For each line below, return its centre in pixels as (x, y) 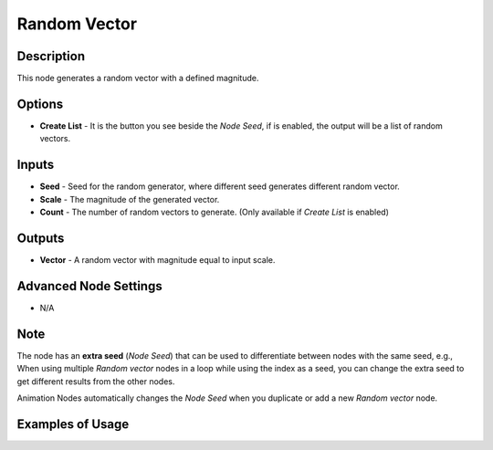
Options (40, 104)
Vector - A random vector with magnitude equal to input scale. (157, 259)
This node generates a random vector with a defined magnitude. (138, 78)
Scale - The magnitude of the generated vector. (130, 199)
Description (51, 56)
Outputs (41, 238)
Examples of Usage (73, 424)
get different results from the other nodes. (96, 381)
